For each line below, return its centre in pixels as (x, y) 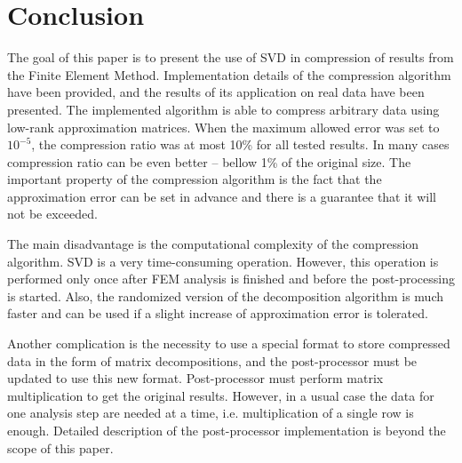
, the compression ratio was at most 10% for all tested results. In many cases (240, 144)
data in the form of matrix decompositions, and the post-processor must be (212, 360)
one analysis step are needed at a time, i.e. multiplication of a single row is (211, 413)
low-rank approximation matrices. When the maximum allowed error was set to (223, 127)
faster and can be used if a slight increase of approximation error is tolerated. (218, 313)
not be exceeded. (52, 214)
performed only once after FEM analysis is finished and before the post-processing (231, 279)
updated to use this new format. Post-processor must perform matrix (195, 378)
